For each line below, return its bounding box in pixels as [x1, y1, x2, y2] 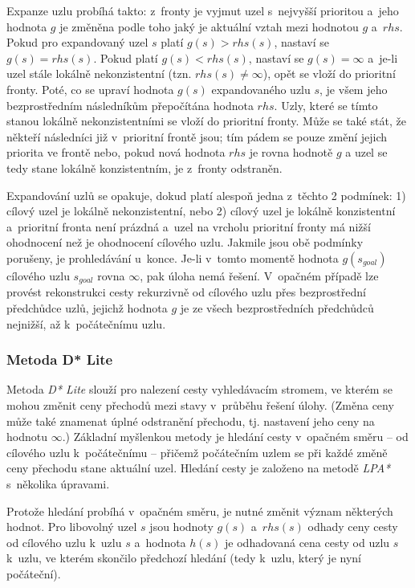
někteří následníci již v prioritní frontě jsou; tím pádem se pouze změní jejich [6, 128, 388, 145]
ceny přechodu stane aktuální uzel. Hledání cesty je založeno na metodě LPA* [6, 459, 391, 476]
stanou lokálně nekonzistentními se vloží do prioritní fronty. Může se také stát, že [6, 112, 406, 129]
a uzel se [345, 144, 388, 161]
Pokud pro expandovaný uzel [6, 34, 149, 51]
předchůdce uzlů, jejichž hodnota [6, 299, 168, 316]
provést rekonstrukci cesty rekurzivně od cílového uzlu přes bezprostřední [6, 284, 366, 300]
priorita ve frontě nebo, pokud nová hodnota [6, 144, 226, 161]
